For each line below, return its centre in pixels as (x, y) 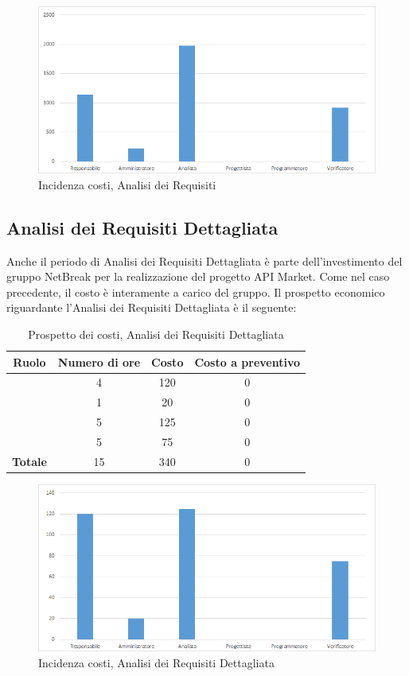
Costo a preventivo (247, 361)
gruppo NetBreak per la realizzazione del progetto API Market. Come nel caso (198, 276)
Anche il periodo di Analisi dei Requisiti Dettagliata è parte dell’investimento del (204, 260)
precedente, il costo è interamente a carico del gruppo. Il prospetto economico (196, 291)
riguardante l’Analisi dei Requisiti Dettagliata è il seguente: (152, 307)
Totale (29, 461)
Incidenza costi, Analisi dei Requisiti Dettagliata (156, 662)
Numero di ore (99, 361)
